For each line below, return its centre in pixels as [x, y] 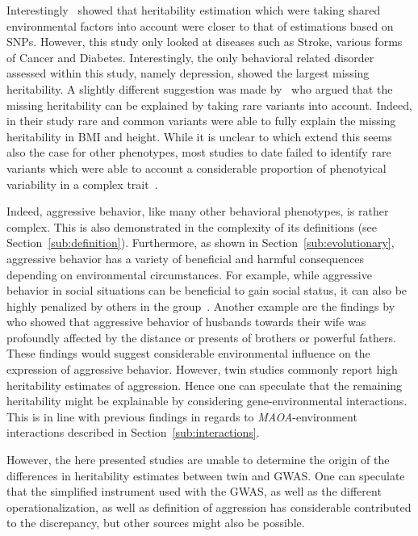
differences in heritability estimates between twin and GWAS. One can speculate [206, 475]
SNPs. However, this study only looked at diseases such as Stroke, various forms [205, 42]
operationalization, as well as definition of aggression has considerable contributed [209, 507]
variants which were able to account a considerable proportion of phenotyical [196, 167]
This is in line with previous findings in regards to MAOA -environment [182, 416]
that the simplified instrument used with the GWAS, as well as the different [194, 491]
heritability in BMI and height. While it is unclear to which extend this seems [199, 136]
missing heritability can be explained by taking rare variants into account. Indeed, [209, 105]
